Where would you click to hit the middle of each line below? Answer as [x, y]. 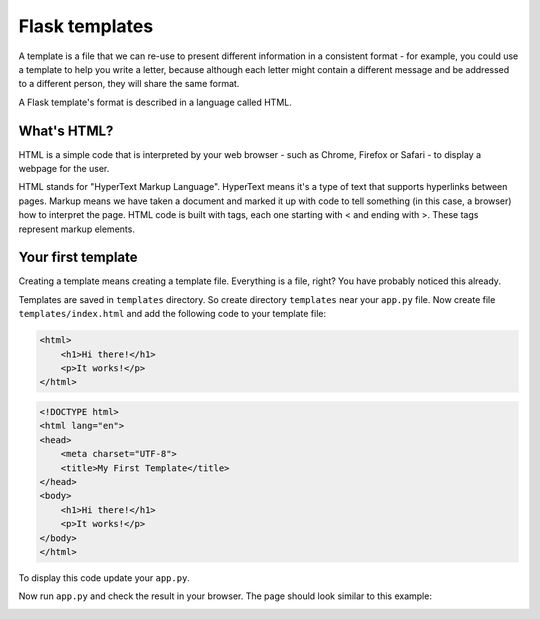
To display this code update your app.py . [104, 577]
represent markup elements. [76, 229]
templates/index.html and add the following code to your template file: [172, 314]
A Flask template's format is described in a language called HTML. [155, 102]
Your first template [78, 257]
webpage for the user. [64, 169]
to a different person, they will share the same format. [129, 84]
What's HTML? [66, 130]
